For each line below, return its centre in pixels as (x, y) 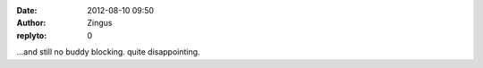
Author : (31, 23)
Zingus (100, 23)
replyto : (32, 35)
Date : (27, 10)
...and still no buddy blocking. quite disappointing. (108, 52)
